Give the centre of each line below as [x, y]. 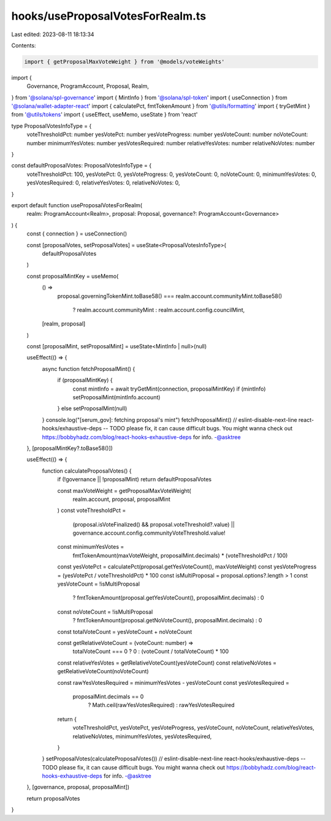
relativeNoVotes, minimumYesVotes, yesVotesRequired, [142, 736]
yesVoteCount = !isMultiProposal [99, 584]
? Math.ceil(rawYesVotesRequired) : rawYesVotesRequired [162, 705]
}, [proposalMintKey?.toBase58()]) [70, 448]
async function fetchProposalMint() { [89, 368]
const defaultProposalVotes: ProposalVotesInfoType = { [82, 166]
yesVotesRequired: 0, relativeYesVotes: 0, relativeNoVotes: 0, [103, 183]
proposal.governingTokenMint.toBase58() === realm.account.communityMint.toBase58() [170, 296]
